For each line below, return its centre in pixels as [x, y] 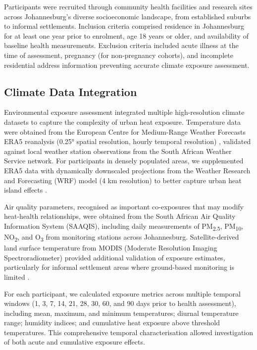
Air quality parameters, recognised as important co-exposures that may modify [124, 206]
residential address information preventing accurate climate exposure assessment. [127, 65]
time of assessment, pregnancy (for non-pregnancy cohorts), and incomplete [119, 55]
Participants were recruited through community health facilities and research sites [128, 6]
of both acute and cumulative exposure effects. [75, 342]
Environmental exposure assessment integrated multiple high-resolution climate [124, 112]
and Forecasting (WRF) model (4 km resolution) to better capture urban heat [123, 180]
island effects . [26, 190]
